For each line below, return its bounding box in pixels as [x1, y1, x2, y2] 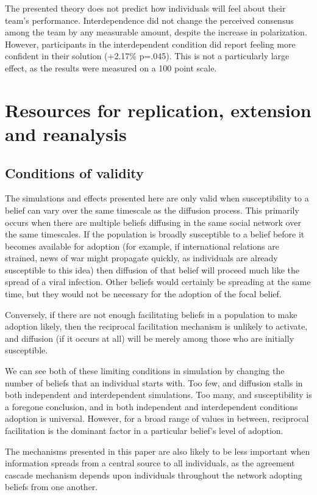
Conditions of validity [5, 163, 144, 182]
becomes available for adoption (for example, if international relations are [5, 239, 279, 252]
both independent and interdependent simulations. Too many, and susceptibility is [5, 388, 312, 401]
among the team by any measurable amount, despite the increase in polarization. [5, 26, 307, 38]
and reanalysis [5, 121, 127, 146]
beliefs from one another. [5, 480, 98, 493]
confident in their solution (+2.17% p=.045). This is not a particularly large [5, 49, 290, 62]
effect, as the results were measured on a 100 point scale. [5, 61, 217, 74]
